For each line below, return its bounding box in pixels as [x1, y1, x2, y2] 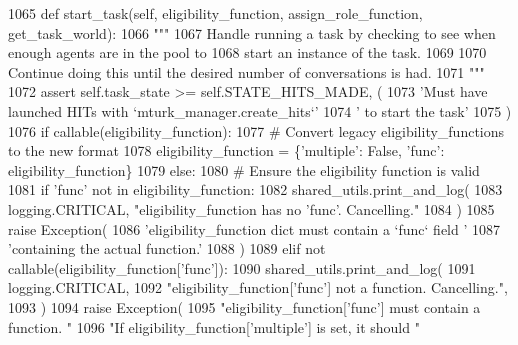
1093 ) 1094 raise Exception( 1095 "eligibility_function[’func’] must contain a [8, 296, 481, 317]
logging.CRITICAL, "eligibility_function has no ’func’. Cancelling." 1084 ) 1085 [8, 198, 495, 219]
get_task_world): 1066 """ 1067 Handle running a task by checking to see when [8, 22, 496, 43]
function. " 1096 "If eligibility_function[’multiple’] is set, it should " [8, 316, 420, 337]
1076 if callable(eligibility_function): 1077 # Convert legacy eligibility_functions [8, 120, 505, 141]
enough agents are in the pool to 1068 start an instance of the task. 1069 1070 [8, 42, 487, 63]
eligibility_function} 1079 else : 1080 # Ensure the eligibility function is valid [8, 159, 480, 180]
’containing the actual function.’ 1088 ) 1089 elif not [8, 238, 326, 259]
